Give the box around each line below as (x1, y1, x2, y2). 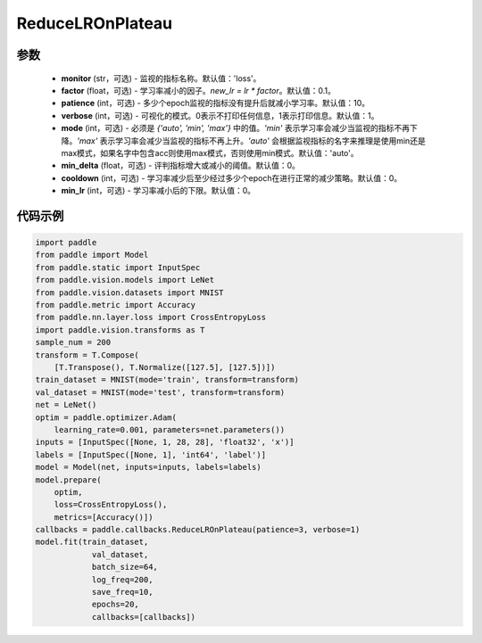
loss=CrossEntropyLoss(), (54, 499, 168, 510)
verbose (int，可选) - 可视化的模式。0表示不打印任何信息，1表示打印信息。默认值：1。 (61, 110, 379, 120)
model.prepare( (35, 474, 102, 485)
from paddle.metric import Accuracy (35, 300, 196, 310)
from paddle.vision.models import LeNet (35, 275, 214, 285)
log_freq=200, (91, 574, 154, 584)
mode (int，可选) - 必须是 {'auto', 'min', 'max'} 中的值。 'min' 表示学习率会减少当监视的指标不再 (61, 123, 411, 134)
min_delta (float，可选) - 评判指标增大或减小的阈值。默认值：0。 (61, 161, 301, 171)
